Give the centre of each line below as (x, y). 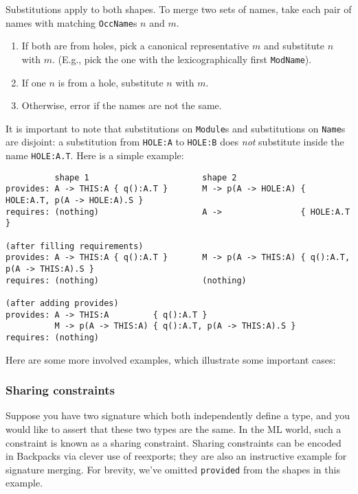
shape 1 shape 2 (146, 177)
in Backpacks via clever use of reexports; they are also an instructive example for (176, 456)
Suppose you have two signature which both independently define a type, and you (178, 415)
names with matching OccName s (71, 22)
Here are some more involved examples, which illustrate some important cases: (171, 359)
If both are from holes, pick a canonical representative (135, 46)
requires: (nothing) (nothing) (126, 280)
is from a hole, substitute (111, 82)
